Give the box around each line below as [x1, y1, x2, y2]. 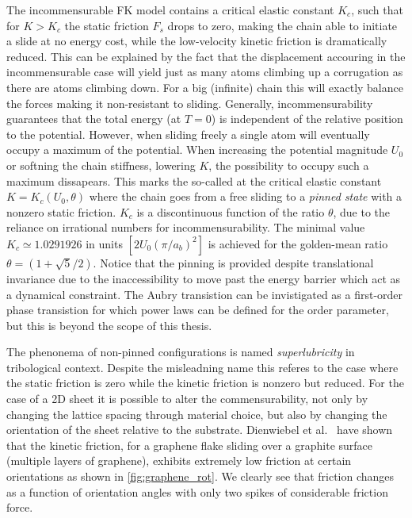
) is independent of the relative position [211, 110, 403, 127]
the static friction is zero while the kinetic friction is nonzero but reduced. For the [6, 374, 404, 391]
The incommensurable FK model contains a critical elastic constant [6, 2, 334, 17]
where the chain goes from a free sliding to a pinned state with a [89, 188, 402, 205]
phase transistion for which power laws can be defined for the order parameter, [6, 301, 389, 318]
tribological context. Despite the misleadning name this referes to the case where [6, 359, 399, 375]
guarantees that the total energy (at [6, 110, 181, 127]
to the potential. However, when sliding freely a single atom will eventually [6, 125, 370, 142]
